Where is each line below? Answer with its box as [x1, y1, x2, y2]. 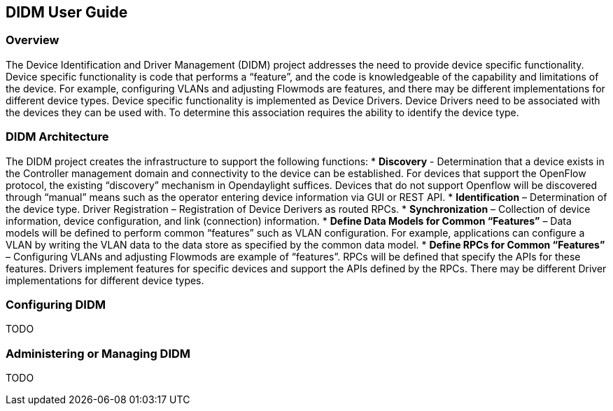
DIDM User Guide [6, 4, 128, 21]
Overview [6, 33, 59, 48]
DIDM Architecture [6, 130, 109, 144]
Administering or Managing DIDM [6, 346, 191, 361]
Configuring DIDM [6, 297, 106, 312]
